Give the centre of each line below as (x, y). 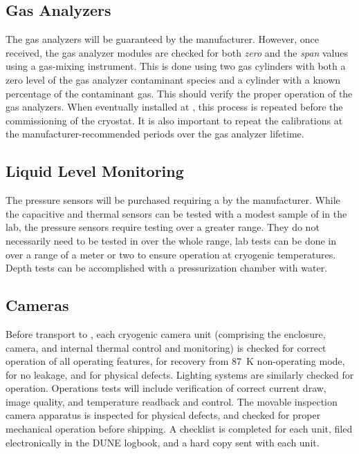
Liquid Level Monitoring (95, 171)
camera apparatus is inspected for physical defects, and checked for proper (163, 415)
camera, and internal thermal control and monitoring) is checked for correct (166, 347)
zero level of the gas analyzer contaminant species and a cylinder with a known (173, 79)
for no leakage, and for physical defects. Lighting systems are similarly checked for (180, 374)
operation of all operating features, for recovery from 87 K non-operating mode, (175, 361)
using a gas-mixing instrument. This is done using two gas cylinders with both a (176, 66)
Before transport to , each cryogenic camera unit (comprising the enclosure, (166, 333)
